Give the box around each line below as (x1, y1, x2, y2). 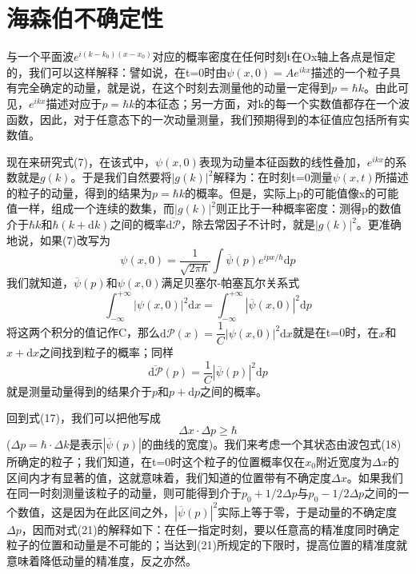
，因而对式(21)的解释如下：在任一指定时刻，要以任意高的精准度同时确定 (21, 520, 400, 537)
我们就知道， (6, 274, 74, 291)
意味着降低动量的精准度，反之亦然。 (6, 552, 197, 568)
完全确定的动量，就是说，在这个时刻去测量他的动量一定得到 (17, 79, 331, 96)
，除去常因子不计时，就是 (180, 216, 315, 233)
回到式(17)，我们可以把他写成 (6, 409, 161, 426)
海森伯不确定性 (6, 2, 164, 34)
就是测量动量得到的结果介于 (6, 382, 152, 399)
